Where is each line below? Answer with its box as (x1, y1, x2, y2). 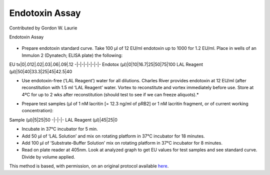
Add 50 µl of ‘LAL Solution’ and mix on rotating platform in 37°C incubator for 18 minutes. (21, 133, 205, 139)
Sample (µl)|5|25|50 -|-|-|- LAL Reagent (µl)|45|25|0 (9, 117, 117, 123)
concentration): (21, 108, 53, 114)
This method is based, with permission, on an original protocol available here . (9, 163, 169, 169)
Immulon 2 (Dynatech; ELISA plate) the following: (21, 52, 123, 58)
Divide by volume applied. (21, 154, 75, 160)
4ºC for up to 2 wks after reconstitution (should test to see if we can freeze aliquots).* (21, 91, 199, 97)
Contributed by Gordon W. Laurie (9, 25, 77, 31)
